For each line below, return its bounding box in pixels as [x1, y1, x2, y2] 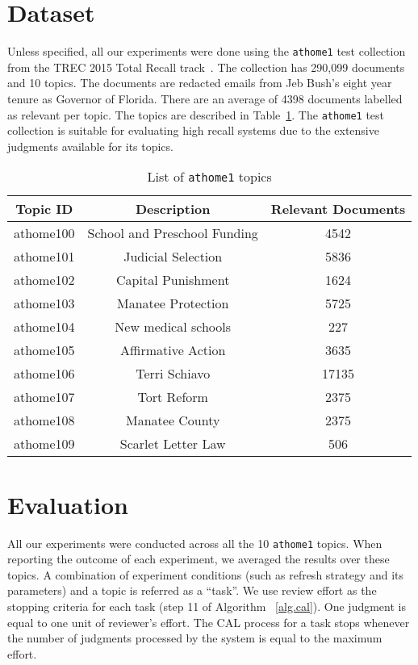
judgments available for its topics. [7, 137, 173, 154]
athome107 [14, 387, 75, 407]
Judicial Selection [123, 247, 223, 266]
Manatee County [125, 411, 220, 430]
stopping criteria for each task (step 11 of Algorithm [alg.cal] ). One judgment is [7, 597, 406, 614]
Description [135, 199, 211, 219]
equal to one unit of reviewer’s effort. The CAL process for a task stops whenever [7, 613, 410, 630]
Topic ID [15, 199, 73, 219]
